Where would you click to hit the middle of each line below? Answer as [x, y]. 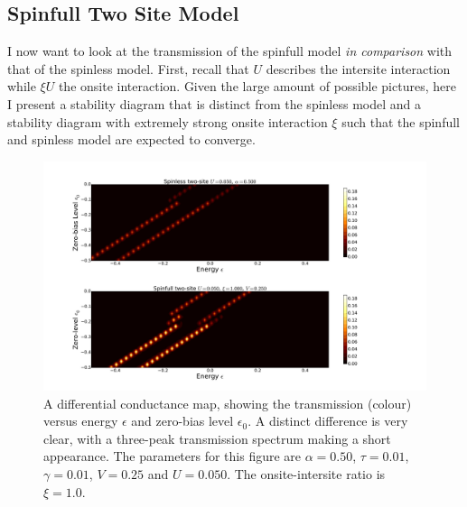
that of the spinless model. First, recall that [128, 68]
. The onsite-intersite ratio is [306, 473]
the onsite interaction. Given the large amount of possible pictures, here [257, 86]
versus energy [81, 421]
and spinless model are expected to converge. [131, 139]
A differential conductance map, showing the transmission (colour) [228, 403]
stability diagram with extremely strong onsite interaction [168, 121]
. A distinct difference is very [328, 421]
